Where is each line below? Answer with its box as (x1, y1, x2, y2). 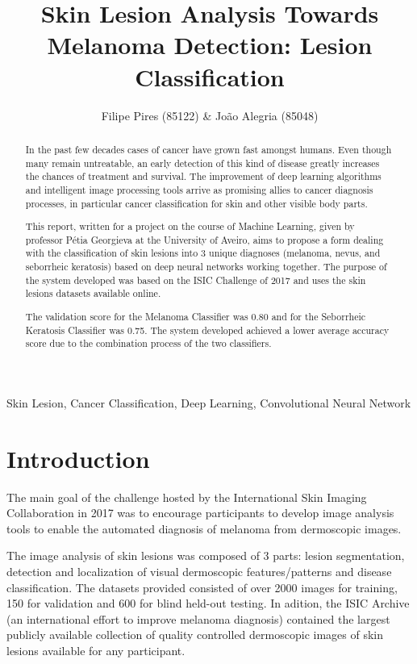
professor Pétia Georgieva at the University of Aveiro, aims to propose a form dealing (25, 232, 384, 246)
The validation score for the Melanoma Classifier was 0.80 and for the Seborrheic (25, 309, 366, 323)
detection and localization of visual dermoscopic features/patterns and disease (6, 562, 392, 579)
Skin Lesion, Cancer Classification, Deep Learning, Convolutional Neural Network (6, 394, 411, 411)
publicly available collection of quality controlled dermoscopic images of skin (6, 626, 383, 643)
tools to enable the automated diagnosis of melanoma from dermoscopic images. (6, 520, 402, 537)
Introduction (6, 441, 150, 474)
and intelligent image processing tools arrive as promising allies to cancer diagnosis (25, 182, 373, 196)
